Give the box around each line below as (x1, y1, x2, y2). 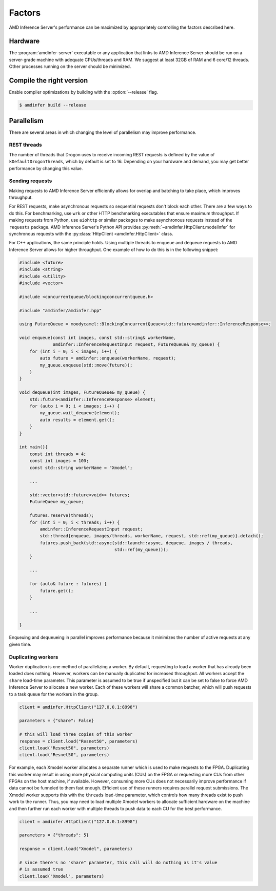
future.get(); (39, 588, 74, 594)
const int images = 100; (29, 458, 89, 464)
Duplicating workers (9, 654, 59, 660)
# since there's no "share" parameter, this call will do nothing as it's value (19, 860, 217, 865)
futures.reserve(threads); (29, 513, 95, 518)
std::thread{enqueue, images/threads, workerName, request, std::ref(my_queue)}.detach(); (39, 533, 264, 539)
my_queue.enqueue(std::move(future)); (39, 362, 133, 368)
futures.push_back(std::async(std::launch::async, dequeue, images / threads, (39, 540, 233, 546)
